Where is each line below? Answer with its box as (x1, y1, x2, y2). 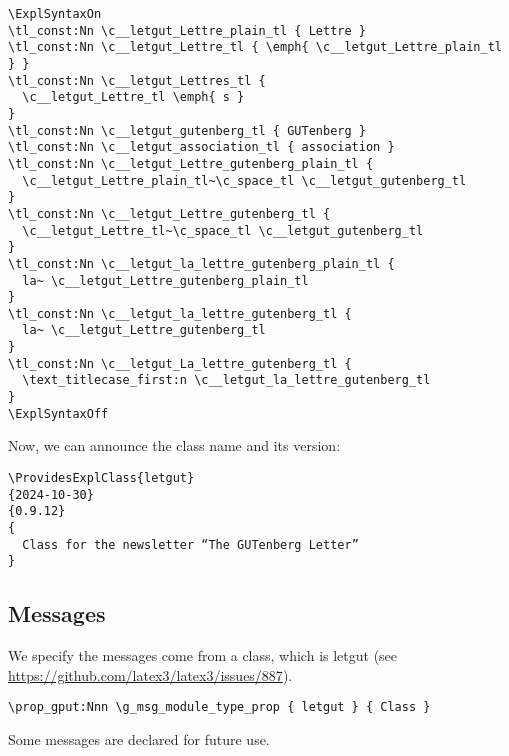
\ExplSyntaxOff (8, 406, 109, 421)
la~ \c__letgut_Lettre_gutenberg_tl (22, 323, 266, 338)
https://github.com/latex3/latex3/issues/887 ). (8, 664, 293, 685)
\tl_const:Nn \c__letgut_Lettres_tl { (8, 73, 266, 88)
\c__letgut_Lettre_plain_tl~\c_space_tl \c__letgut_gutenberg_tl (22, 173, 467, 188)
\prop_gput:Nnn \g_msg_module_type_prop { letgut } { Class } (8, 700, 431, 715)
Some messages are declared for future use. (8, 728, 270, 749)
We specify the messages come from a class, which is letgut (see (8, 645, 398, 666)
